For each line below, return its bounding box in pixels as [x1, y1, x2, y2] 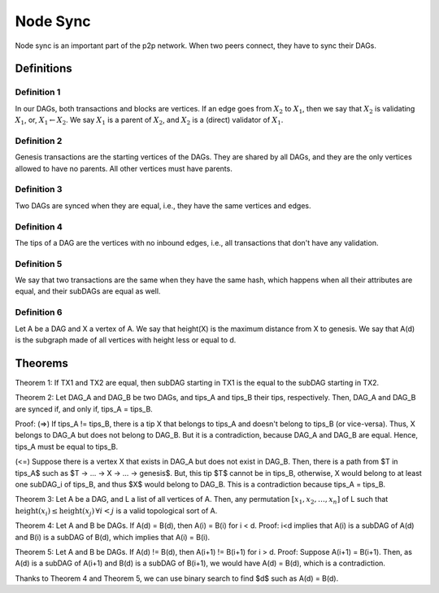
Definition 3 [15, 184, 63, 195]
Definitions [15, 62, 72, 76]
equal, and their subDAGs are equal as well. [15, 286, 161, 296]
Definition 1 [15, 86, 61, 98]
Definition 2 [15, 135, 63, 146]
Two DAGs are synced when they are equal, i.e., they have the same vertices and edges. [15, 200, 311, 211]
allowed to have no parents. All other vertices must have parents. [15, 164, 233, 173]
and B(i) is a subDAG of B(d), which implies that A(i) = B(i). [15, 532, 211, 542]
